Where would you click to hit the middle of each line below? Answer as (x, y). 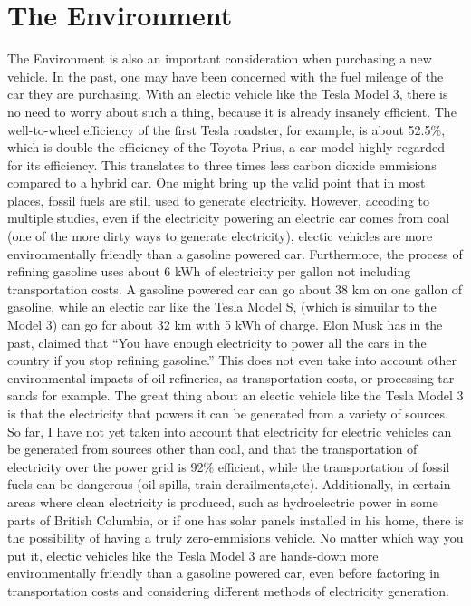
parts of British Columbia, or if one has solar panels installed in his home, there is (235, 519)
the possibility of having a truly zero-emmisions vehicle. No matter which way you (235, 538)
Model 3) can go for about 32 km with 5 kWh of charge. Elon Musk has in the (225, 325)
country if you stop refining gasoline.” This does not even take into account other (232, 360)
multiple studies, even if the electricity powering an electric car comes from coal (229, 218)
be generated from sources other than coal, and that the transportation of (212, 449)
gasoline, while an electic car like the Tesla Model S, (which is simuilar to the (222, 307)
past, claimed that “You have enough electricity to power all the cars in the (217, 342)
